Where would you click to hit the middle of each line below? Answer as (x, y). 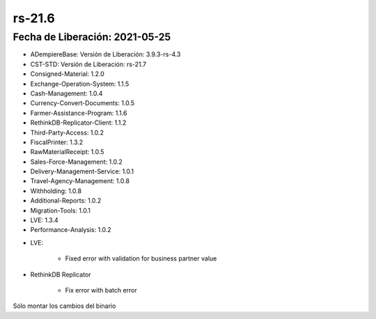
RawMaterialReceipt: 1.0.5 (67, 152)
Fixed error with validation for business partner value (141, 258)
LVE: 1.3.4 (44, 220)
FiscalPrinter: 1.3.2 (57, 142)
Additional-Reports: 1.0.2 (66, 201)
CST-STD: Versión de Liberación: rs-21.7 (88, 64)
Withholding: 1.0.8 (56, 191)
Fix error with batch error (101, 290)
